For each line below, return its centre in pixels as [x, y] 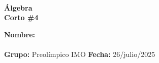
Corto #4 [21, 17]
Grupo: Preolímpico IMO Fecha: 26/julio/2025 [80, 54]
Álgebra [18, 7]
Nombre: [20, 34]
